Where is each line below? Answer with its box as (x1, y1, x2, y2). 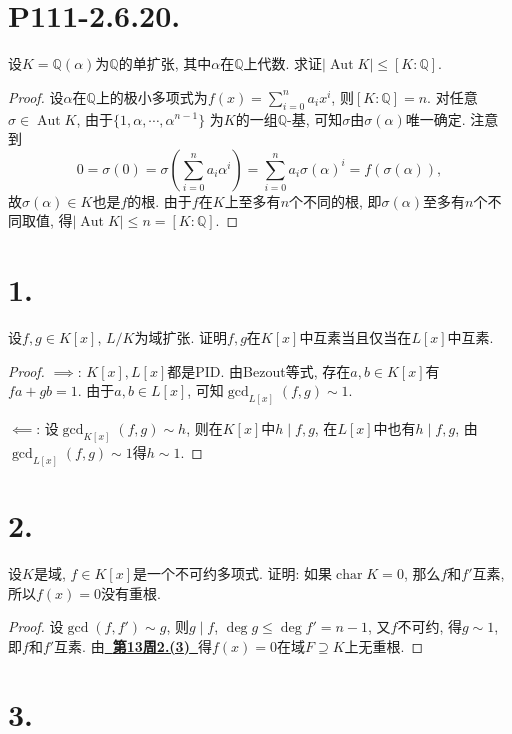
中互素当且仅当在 (299, 327, 412, 348)
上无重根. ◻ (344, 635, 424, 656)
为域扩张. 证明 (134, 327, 228, 348)
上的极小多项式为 (95, 86, 208, 107)
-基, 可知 (287, 108, 343, 129)
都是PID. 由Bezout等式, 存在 (167, 360, 351, 381)
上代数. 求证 (243, 53, 323, 74)
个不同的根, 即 (289, 190, 382, 211)
